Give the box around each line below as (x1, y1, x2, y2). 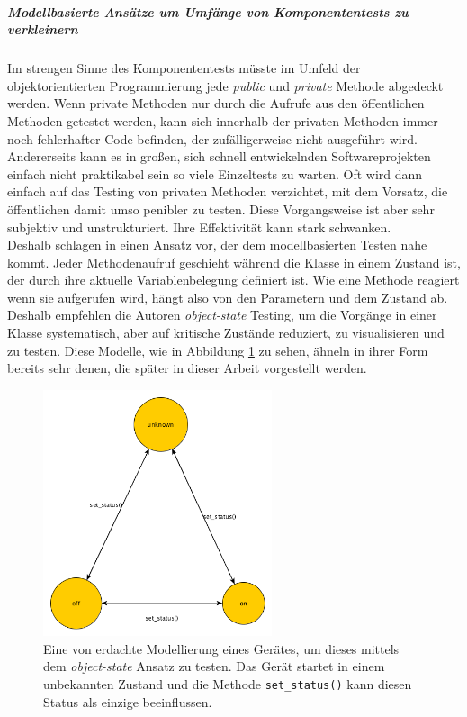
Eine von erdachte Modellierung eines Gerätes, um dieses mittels (43, 639, 400, 658)
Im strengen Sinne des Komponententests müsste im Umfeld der (7, 59, 361, 77)
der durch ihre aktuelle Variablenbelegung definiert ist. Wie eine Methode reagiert (7, 270, 460, 289)
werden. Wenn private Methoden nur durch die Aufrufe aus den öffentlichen (7, 94, 425, 113)
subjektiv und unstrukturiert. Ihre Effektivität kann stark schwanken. (7, 217, 391, 236)
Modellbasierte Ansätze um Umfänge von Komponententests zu (7, 2, 409, 21)
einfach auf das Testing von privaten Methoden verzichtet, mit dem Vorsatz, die (7, 182, 448, 201)
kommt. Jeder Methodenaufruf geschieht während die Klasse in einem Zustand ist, (7, 252, 461, 271)
